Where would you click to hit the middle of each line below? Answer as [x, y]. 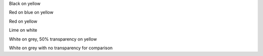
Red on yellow [23, 21]
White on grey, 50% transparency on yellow [53, 39]
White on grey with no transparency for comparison [61, 48]
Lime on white [23, 30]
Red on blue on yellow [31, 13]
